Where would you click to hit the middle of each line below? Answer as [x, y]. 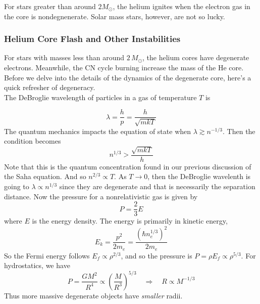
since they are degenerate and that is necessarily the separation [157, 186]
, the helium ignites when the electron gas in [181, 6]
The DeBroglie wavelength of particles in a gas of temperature [100, 97]
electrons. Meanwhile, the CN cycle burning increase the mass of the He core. [124, 67]
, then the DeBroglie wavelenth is [199, 176]
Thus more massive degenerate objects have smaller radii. [93, 295]
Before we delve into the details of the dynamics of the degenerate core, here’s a [128, 77]
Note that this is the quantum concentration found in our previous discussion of [128, 166]
